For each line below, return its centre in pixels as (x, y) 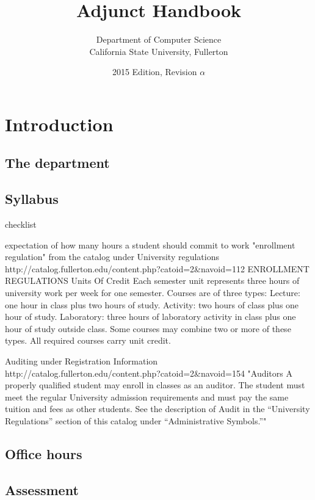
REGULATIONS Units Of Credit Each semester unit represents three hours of (152, 281)
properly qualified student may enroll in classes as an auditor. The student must (155, 385)
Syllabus (32, 199)
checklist (21, 224)
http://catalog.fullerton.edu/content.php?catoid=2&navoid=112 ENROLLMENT (157, 268)
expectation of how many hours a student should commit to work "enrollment (150, 245)
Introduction (59, 124)
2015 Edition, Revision (154, 72)
